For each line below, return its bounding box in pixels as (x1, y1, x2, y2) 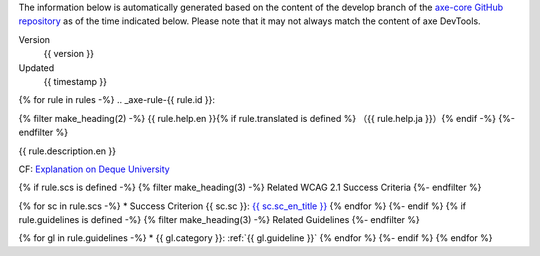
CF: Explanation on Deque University (18, 163, 170, 175)
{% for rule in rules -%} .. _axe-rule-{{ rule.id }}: (18, 94, 215, 106)
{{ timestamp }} (43, 75, 107, 87)
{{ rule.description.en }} (18, 145, 117, 157)
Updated (18, 61, 55, 74)
